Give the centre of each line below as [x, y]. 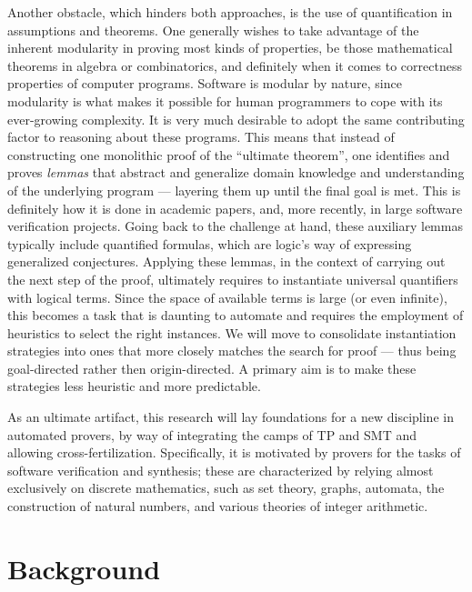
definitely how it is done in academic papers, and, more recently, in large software [235, 208]
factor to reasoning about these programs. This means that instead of [201, 137]
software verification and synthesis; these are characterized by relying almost [221, 470]
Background [84, 568]
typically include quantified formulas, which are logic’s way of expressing [210, 243]
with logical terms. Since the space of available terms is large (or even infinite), [227, 297]
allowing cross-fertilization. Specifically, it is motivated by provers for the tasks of [234, 452]
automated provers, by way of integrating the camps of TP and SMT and [212, 434]
